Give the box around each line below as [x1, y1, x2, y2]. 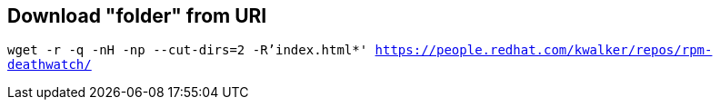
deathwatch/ [7, 57, 92, 73]
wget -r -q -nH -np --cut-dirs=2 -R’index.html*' [7, 43, 368, 58]
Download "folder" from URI [7, 5, 267, 27]
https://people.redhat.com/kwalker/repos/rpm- [375, 43, 713, 58]
